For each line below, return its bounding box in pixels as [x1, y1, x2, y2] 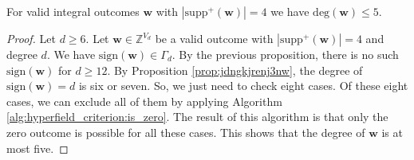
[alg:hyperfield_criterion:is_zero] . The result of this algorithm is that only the [6, 108, 388, 125]
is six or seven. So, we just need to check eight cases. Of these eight [78, 77, 408, 94]
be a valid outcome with [155, 30, 274, 46]
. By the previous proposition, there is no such [172, 46, 399, 62]
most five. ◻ [6, 139, 69, 156]
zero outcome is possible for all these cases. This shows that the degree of [6, 123, 365, 140]
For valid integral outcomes [6, 3, 140, 19]
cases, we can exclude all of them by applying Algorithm [6, 92, 282, 109]
